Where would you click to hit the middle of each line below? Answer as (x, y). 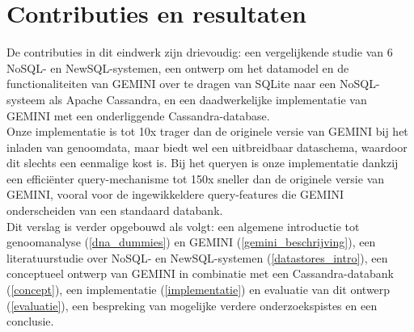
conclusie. (30, 321)
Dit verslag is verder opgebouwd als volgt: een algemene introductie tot (183, 226)
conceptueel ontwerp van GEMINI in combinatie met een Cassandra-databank (200, 273)
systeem (26, 99)
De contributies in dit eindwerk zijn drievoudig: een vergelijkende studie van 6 (200, 52)
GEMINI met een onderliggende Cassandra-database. (138, 115)
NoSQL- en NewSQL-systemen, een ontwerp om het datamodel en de (178, 67)
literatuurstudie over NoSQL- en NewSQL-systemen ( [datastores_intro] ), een (197, 257)
